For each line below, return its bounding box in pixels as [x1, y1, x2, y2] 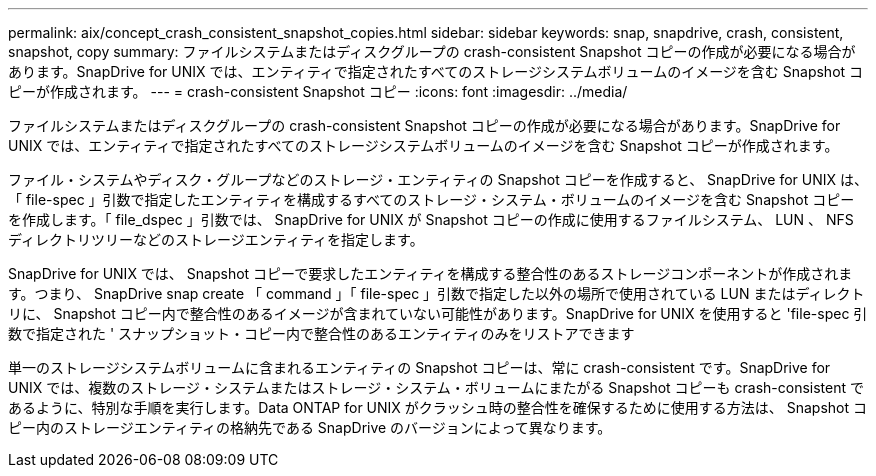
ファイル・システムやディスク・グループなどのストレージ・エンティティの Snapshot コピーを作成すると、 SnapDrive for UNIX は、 [8, 171, 868, 188]
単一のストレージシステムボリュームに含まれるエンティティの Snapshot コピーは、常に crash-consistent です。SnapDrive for [8, 359, 831, 376]
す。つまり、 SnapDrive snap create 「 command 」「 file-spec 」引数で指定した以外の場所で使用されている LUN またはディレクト [8, 285, 865, 302]
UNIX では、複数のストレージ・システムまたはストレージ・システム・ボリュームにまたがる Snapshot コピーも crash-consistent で [8, 379, 864, 396]
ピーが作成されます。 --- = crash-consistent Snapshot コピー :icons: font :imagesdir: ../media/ [8, 83, 628, 100]
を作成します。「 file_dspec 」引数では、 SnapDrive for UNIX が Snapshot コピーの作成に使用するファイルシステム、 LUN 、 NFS [8, 211, 854, 228]
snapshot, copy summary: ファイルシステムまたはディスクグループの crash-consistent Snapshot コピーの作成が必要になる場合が [8, 43, 856, 60]
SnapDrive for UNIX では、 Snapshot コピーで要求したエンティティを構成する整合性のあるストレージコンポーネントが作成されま [8, 265, 853, 282]
